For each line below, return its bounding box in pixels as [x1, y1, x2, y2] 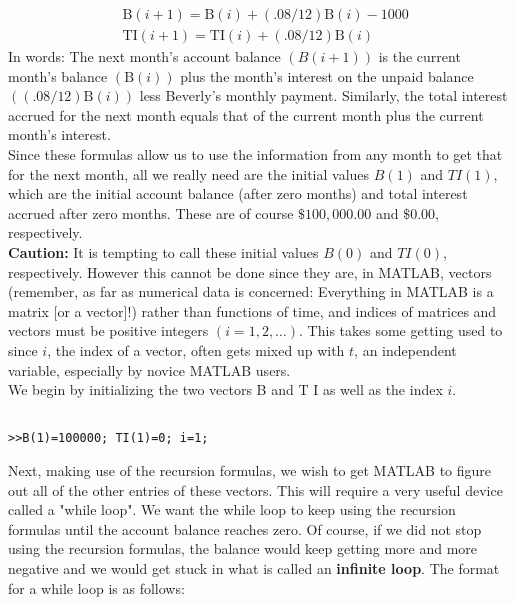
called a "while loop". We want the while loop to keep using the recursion [8, 499, 456, 520]
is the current [378, 46, 461, 67]
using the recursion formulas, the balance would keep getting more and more [8, 538, 478, 559]
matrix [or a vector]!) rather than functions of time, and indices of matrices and [8, 300, 497, 321]
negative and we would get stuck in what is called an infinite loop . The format [8, 558, 500, 579]
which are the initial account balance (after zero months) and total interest [8, 183, 468, 204]
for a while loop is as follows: [8, 577, 185, 598]
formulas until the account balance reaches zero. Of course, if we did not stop [8, 518, 482, 539]
